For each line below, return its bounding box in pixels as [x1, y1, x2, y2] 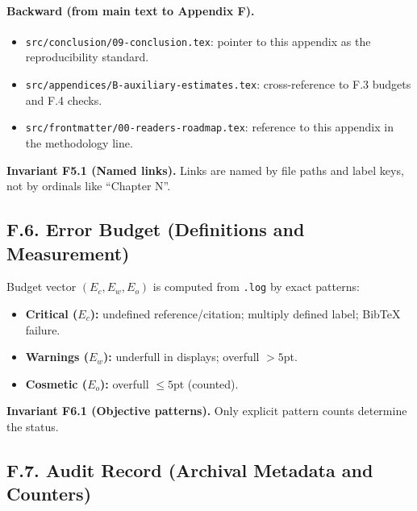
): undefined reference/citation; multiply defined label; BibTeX [90, 305, 401, 322]
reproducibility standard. [25, 48, 149, 65]
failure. [25, 321, 60, 338]
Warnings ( [25, 348, 89, 365]
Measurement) [6, 240, 130, 265]
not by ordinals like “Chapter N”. [6, 177, 171, 194]
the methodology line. [25, 134, 133, 151]
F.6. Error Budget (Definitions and [6, 217, 305, 242]
